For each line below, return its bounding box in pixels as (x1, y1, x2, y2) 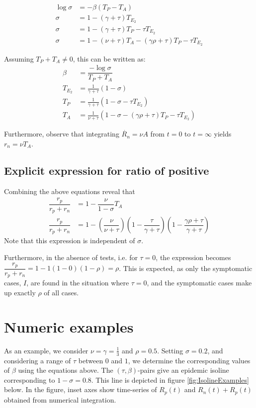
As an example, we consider (4, 345, 88, 355)
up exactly (4, 287, 36, 298)
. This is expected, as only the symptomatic (119, 263, 253, 273)
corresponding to (4, 374, 55, 385)
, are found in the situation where (26, 277, 129, 288)
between (78, 355, 103, 365)
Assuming (4, 53, 34, 64)
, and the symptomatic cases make (147, 277, 252, 288)
